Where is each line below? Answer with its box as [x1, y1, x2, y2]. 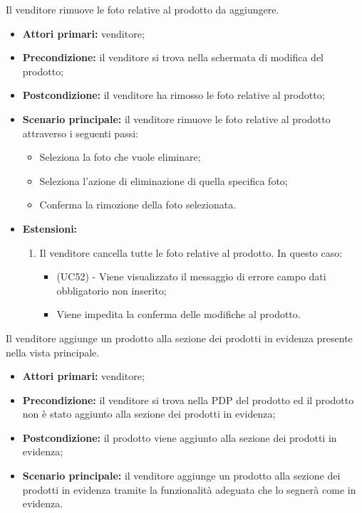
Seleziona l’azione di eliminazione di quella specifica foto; [39, 173, 288, 188]
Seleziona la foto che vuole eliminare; [39, 149, 201, 164]
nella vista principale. [6, 344, 100, 359]
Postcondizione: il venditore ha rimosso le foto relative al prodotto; [22, 88, 325, 102]
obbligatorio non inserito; [56, 282, 167, 297]
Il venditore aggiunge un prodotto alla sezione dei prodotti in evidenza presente [6, 330, 353, 345]
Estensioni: [22, 221, 78, 236]
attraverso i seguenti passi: [22, 125, 138, 140]
